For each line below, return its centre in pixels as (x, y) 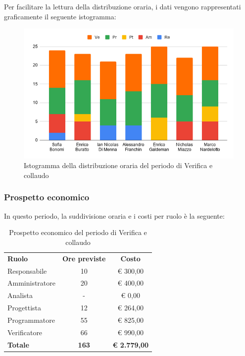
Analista (20, 295)
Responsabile (27, 270)
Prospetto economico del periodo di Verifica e (78, 232)
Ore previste (84, 258)
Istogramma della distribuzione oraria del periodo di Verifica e (118, 165)
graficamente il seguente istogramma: (60, 16)
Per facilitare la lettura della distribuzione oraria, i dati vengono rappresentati (122, 6)
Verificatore (25, 332)
